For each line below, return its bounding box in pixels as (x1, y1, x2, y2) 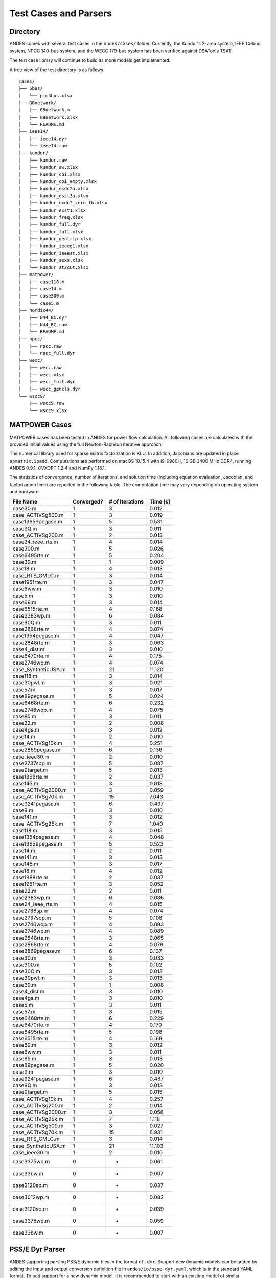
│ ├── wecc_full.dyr (18, 379, 76, 385)
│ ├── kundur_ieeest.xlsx (18, 250, 89, 256)
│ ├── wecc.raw (18, 364, 62, 371)
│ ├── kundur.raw (18, 157, 67, 163)
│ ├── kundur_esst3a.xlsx (18, 193, 89, 199)
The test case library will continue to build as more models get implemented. (9, 57, 171, 63)
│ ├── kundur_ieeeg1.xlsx (18, 243, 89, 249)
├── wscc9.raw (29, 400, 65, 406)
